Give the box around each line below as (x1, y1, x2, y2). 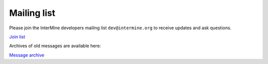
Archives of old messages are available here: (9, 43, 101, 49)
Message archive (9, 52, 45, 58)
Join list (9, 34, 25, 40)
